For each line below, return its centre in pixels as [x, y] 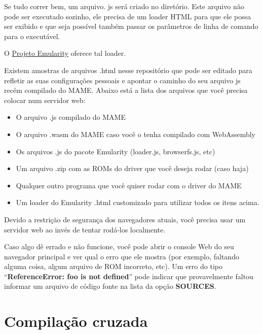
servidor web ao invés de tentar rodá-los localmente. [85, 229]
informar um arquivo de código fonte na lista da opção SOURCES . [110, 286]
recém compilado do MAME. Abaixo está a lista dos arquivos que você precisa [126, 90]
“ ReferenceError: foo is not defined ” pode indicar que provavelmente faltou [129, 276]
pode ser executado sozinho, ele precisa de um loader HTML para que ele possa [128, 16]
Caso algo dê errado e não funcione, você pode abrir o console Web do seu [119, 246]
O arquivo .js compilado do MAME [71, 117]
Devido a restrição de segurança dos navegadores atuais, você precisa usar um [125, 219]
